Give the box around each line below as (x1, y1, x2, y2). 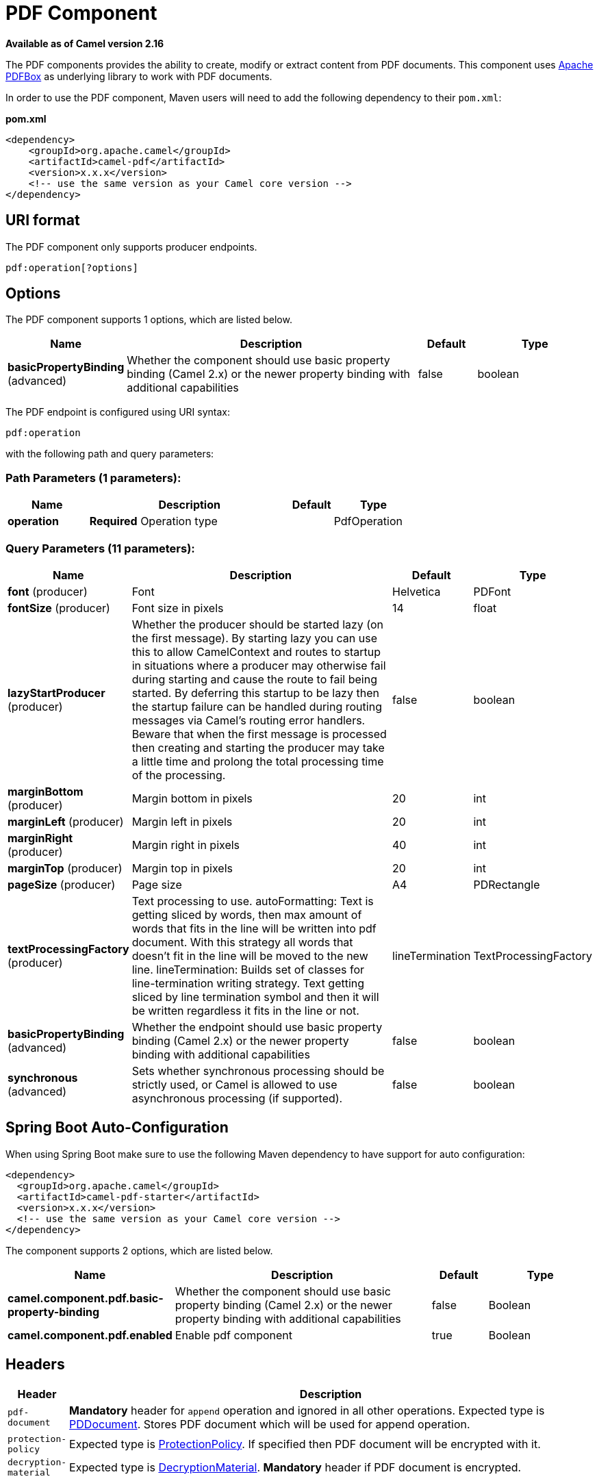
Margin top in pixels (131, 861, 233, 875)
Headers (5, 1356, 65, 1374)
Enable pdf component (175, 1328, 293, 1342)
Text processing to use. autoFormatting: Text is (131, 894, 374, 908)
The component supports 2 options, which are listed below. (5, 1244, 273, 1256)
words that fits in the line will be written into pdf (131, 921, 377, 935)
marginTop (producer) (8, 861, 123, 875)
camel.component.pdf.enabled (8, 1328, 173, 1342)
